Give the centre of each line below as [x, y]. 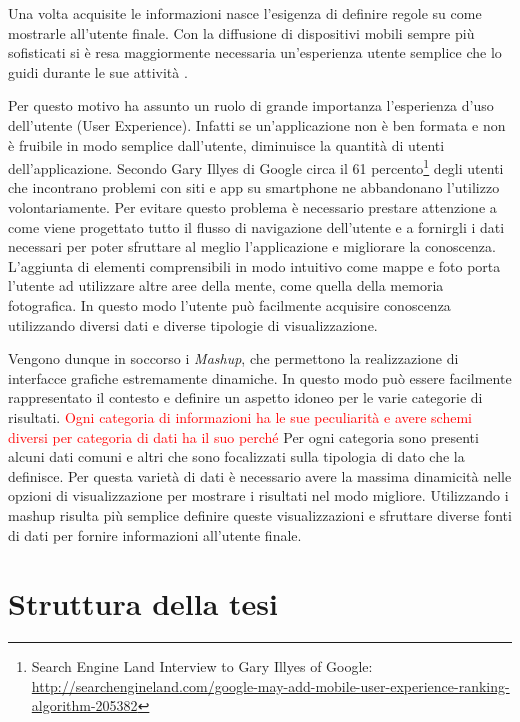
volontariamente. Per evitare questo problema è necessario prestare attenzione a [252, 207]
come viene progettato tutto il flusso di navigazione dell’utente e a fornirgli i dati [256, 226]
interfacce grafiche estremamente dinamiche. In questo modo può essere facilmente [260, 377]
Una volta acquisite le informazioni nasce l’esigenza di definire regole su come [245, 13]
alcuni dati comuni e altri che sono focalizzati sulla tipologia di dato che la [236, 456]
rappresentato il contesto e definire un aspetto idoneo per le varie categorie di [245, 397]
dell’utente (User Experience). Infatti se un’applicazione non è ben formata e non [257, 124]
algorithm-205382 [84, 705]
